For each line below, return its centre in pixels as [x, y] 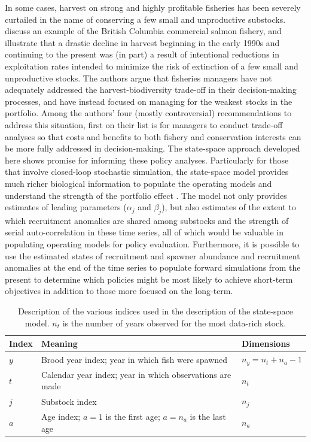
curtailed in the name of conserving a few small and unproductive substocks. [145, 19]
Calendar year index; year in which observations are [136, 374]
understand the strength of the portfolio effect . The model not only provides [146, 195]
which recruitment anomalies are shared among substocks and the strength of [147, 220]
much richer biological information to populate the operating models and [138, 183]
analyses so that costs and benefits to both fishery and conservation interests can [153, 136]
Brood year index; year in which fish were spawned [134, 359]
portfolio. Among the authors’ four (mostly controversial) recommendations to [148, 113]
